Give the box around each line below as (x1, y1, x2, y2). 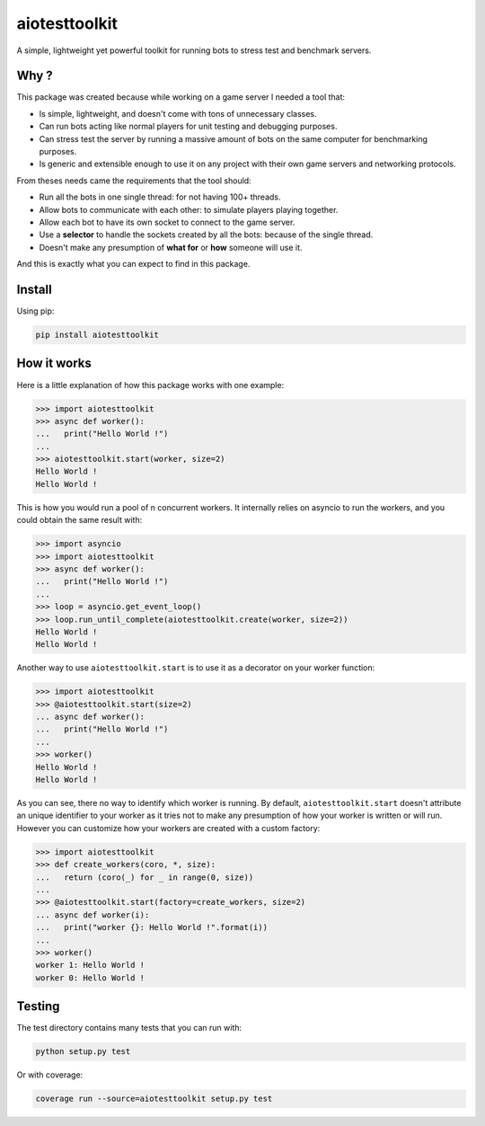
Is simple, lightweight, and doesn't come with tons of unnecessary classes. (39, 108, 318, 119)
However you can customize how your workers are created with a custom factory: (16, 822, 321, 833)
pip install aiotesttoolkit (35, 330, 159, 341)
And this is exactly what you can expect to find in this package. (16, 259, 251, 270)
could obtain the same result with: (16, 515, 143, 526)
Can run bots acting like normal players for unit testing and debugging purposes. (39, 121, 338, 132)
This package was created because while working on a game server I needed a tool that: (16, 92, 346, 102)
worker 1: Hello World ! (35, 960, 145, 971)
